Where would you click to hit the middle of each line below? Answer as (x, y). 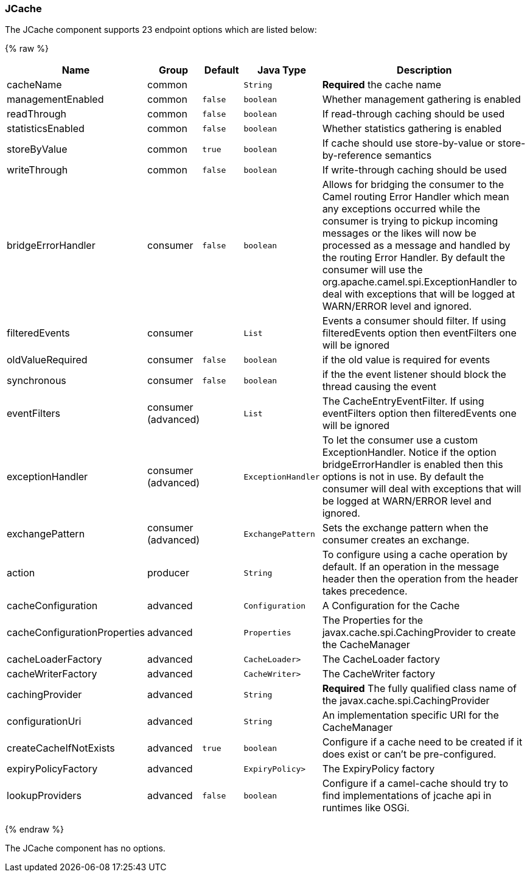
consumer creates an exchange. (396, 540)
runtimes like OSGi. (366, 808)
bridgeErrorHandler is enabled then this (413, 465)
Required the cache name (382, 85)
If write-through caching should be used (414, 170)
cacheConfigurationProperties (76, 633)
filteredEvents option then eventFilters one (419, 333)
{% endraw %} (34, 830)
